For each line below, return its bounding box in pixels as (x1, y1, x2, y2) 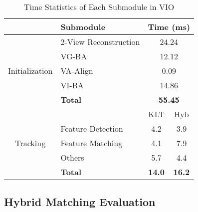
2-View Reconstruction (60, 36, 140, 47)
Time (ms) (148, 21, 191, 32)
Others (60, 152, 84, 163)
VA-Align (60, 65, 93, 76)
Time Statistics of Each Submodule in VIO (23, 1, 175, 12)
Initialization (8, 65, 53, 76)
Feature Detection (60, 123, 123, 134)
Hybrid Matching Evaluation (4, 194, 156, 210)
